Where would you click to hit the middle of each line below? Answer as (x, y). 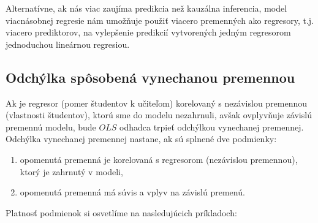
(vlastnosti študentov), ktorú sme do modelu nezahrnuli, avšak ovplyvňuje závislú (159, 115)
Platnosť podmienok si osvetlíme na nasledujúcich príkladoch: (121, 212)
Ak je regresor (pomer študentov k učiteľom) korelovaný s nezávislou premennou (157, 103)
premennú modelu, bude (51, 127)
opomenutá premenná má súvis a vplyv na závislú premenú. (132, 192)
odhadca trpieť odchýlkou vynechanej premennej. (212, 127)
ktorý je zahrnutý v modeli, (71, 171)
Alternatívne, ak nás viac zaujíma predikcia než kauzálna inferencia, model (146, 8)
